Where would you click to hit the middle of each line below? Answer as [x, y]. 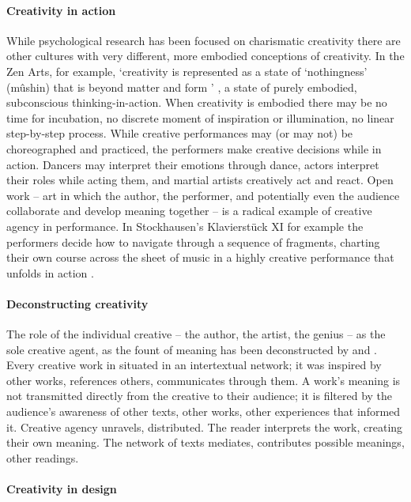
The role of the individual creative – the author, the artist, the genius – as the [196, 334]
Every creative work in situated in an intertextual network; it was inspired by [194, 365]
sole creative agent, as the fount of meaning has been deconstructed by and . [192, 349]
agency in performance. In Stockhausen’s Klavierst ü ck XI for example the [185, 226]
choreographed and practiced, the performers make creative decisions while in [194, 148]
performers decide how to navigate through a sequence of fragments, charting [193, 242]
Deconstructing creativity [77, 303]
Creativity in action [61, 10]
